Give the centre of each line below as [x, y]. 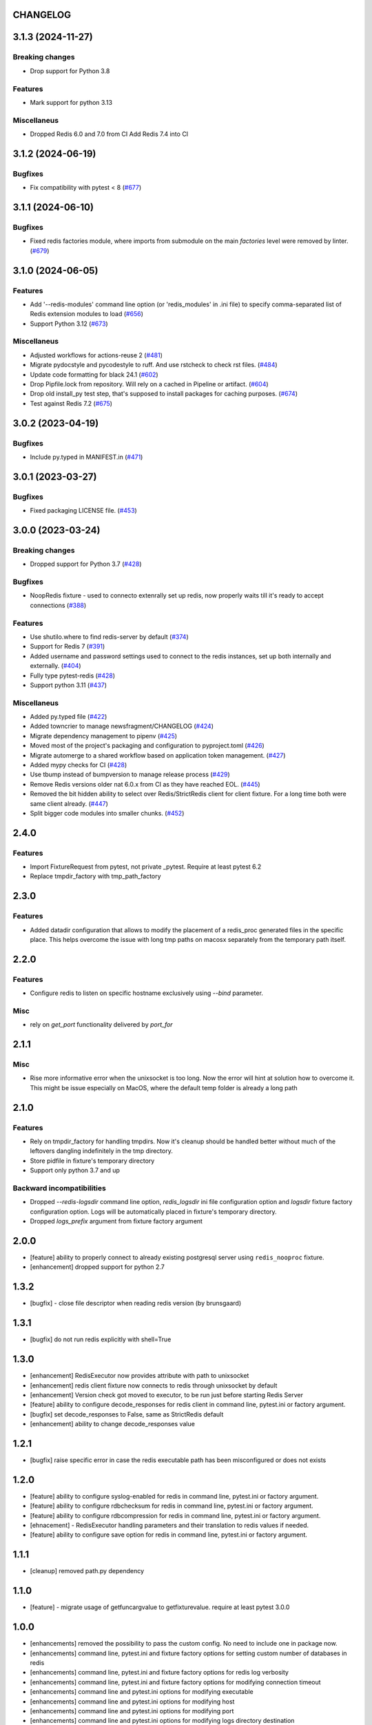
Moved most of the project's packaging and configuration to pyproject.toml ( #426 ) [147, 746]
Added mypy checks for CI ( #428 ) [79, 765]
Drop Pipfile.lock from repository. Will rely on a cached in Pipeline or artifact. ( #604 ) [149, 384]
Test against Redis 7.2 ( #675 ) [71, 403]
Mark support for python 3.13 [71, 102]
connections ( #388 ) [58, 605]
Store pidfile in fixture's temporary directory [92, 1161]
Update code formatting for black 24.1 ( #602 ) [94, 374]
